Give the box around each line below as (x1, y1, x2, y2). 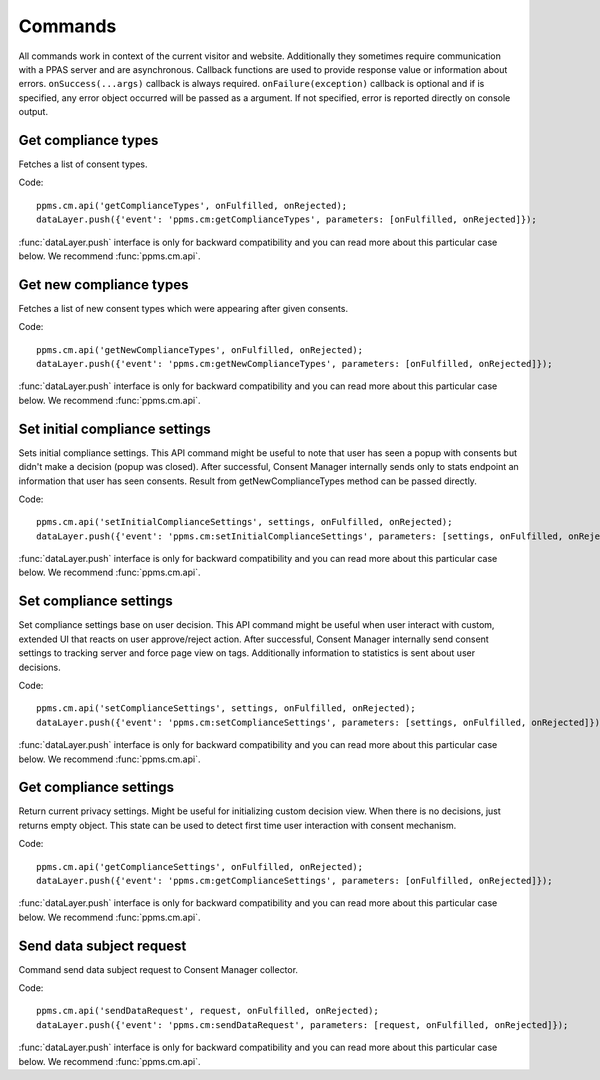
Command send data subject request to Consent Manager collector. (18, 963, 299, 975)
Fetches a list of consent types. (18, 158, 148, 170)
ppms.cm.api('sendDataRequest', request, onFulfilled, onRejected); (36, 1005, 379, 1017)
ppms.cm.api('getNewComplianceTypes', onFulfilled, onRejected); (36, 344, 364, 355)
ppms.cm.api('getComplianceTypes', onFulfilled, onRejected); (36, 200, 348, 211)
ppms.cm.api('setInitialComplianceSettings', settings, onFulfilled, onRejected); (36, 516, 453, 528)
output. (18, 106, 49, 118)
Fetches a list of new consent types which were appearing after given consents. (18, 302, 349, 314)
